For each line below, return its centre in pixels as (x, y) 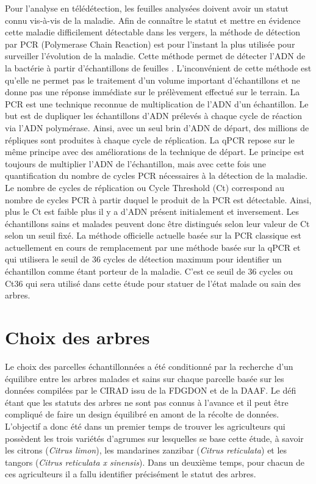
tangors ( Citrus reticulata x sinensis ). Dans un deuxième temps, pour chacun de (155, 462)
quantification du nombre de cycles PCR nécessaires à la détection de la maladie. (156, 175)
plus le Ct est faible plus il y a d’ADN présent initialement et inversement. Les (152, 211)
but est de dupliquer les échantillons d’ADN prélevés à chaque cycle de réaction (154, 116)
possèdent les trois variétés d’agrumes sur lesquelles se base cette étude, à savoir (154, 438)
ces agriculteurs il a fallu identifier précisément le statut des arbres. (131, 474)
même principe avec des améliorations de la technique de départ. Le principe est (155, 152)
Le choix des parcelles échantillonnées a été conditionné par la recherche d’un (149, 366)
